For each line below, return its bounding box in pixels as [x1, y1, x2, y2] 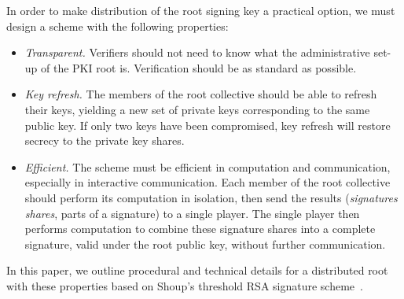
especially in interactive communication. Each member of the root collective [24, 174, 391, 190]
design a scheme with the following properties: [6, 17, 229, 34]
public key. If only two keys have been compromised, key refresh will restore [24, 116, 391, 133]
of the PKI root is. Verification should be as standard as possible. [41, 59, 357, 76]
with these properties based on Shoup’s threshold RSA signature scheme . [6, 277, 363, 293]
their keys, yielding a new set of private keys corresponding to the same [24, 101, 370, 117]
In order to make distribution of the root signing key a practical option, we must [6, 2, 395, 18]
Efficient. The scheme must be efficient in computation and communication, [24, 158, 391, 175]
